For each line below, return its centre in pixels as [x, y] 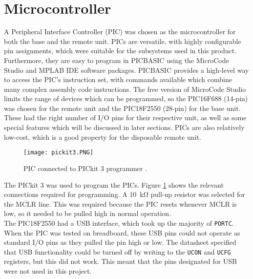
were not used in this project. [48, 270]
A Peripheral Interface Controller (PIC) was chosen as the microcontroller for [120, 32]
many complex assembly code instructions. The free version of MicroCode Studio [125, 89]
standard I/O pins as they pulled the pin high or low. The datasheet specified [120, 242]
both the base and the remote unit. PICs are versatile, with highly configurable [123, 41]
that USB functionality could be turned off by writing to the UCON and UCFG [117, 251]
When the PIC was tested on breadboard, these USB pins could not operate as [122, 232]
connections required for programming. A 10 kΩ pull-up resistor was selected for [125, 194]
